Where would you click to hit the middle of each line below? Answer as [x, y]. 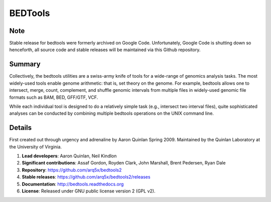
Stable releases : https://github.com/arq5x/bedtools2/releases [86, 177]
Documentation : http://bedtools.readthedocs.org [73, 184]
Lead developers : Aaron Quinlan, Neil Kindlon [69, 156]
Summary [25, 64]
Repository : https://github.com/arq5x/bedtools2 [72, 170]
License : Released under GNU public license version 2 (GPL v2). [89, 191]
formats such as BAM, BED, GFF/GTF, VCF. [54, 97]
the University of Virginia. [36, 147]
